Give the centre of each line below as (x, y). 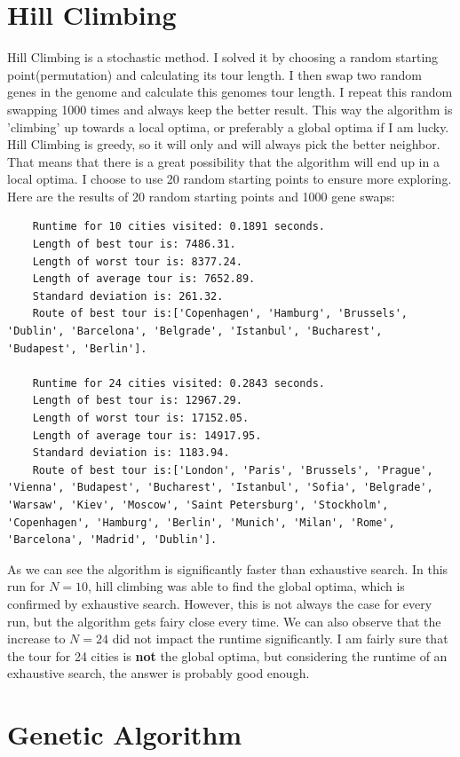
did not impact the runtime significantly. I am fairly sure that (280, 639)
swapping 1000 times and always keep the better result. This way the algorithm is (230, 109)
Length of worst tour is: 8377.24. (137, 261)
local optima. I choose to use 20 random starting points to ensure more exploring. (230, 179)
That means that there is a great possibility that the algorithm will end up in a (223, 161)
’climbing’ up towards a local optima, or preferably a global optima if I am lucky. (228, 126)
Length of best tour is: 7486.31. (134, 244)
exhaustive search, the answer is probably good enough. (159, 673)
